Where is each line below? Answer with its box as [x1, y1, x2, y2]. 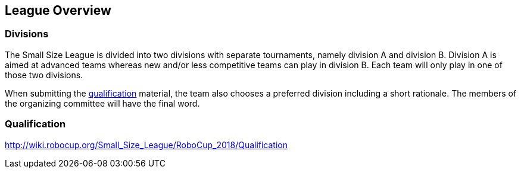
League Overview [5, 3, 111, 18]
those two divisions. [5, 69, 83, 80]
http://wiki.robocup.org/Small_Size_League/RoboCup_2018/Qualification [5, 139, 288, 150]
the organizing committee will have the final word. [5, 98, 200, 108]
